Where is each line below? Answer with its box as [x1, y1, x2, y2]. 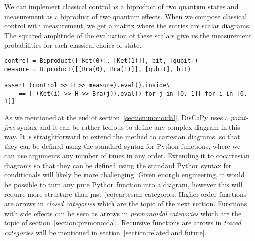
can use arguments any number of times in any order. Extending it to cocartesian [4, 150, 250, 161]
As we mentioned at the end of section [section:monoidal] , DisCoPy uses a [4, 112, 228, 122]
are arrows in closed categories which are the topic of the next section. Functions [4, 198, 247, 209]
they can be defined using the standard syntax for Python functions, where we [4, 141, 241, 151]
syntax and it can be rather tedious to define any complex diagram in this [17, 121, 240, 132]
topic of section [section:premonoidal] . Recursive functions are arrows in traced [4, 217, 241, 228]
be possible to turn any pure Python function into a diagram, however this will [4, 179, 243, 190]
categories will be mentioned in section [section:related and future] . [4, 227, 207, 238]
